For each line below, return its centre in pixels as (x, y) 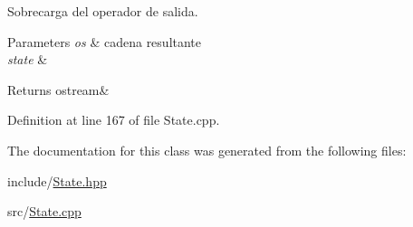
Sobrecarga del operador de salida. (103, 11)
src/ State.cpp (44, 211)
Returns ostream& (58, 89)
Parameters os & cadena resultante (105, 41)
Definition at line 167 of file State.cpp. (114, 120)
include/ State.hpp (57, 180)
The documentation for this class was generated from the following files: (207, 150)
